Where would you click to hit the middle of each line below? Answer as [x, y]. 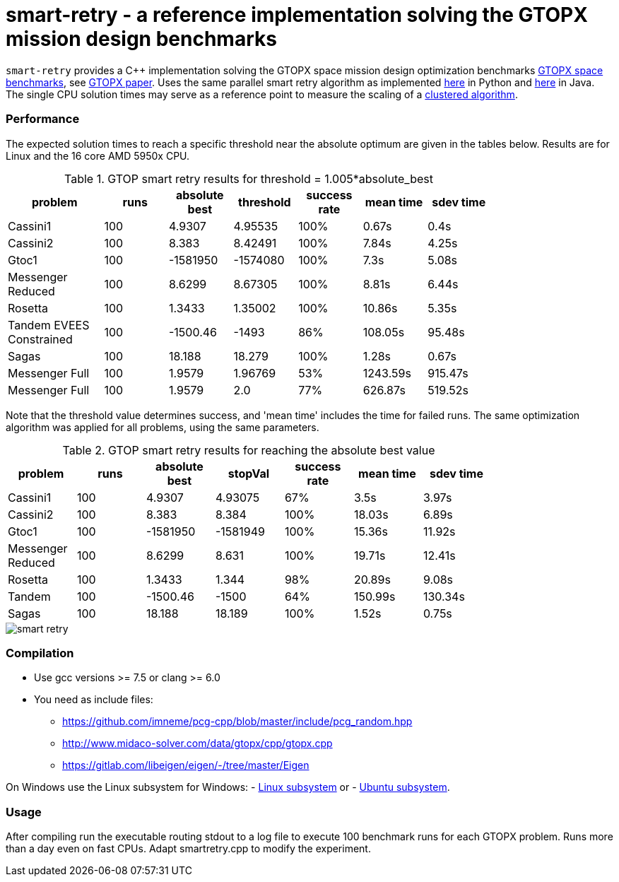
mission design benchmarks [141, 39]
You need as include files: [94, 700]
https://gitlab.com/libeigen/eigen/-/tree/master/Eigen [186, 765]
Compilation [40, 653]
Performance [43, 119]
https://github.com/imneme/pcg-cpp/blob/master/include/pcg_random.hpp [237, 722]
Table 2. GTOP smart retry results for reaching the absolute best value [249, 450]
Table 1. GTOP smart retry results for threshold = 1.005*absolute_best [249, 178]
